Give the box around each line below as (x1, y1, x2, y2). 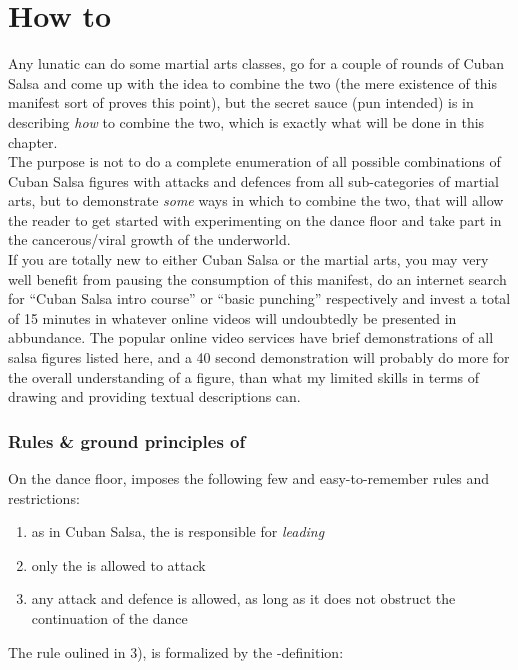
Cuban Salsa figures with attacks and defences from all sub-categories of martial (8, 170, 499, 191)
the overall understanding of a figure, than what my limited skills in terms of (8, 366, 480, 387)
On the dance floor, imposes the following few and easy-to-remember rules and (8, 468, 490, 489)
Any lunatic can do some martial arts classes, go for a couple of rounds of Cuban (8, 53, 505, 74)
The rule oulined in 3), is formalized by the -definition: (8, 641, 344, 662)
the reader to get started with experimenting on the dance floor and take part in (8, 209, 502, 230)
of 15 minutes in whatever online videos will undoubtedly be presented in (8, 307, 457, 328)
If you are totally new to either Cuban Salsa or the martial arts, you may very (8, 249, 489, 270)
